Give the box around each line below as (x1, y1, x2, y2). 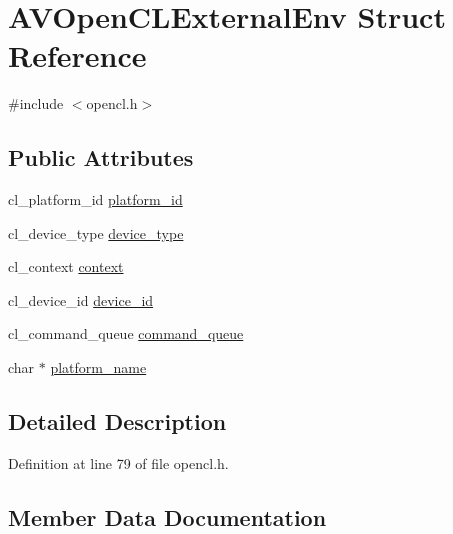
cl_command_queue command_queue (8, 323, 244, 344)
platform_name (50, 357, 147, 378)
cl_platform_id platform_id (8, 189, 183, 210)
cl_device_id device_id (8, 289, 154, 310)
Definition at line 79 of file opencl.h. (8, 452, 229, 473)
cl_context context (8, 256, 124, 277)
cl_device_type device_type (8, 222, 184, 243)
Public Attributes (8, 142, 194, 173)
